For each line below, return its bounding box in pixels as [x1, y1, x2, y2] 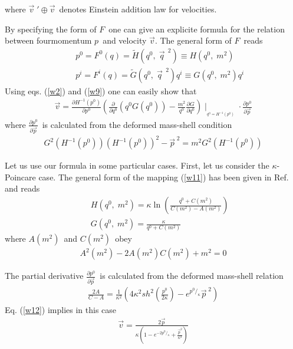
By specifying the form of [5, 22, 97, 35]
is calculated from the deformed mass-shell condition [42, 118, 232, 130]
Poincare [5, 170, 36, 183]
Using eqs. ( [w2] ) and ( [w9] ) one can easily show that [5, 84, 197, 97]
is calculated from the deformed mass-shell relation [100, 269, 284, 282]
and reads [5, 182, 40, 195]
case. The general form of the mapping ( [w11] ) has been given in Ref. [38, 170, 289, 183]
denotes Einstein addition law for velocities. [59, 3, 217, 15]
